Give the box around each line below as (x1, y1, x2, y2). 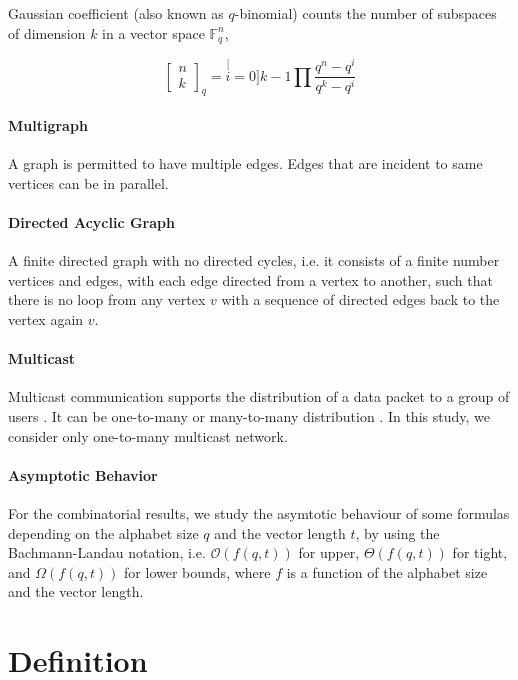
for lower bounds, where (124, 561, 271, 582)
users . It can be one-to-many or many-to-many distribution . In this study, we (8, 405, 490, 426)
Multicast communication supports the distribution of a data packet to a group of (8, 386, 510, 407)
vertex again (8, 308, 84, 329)
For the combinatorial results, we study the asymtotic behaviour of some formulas (8, 502, 510, 523)
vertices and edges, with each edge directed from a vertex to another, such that (8, 269, 493, 290)
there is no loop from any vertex (8, 289, 206, 310)
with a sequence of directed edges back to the (221, 289, 500, 310)
